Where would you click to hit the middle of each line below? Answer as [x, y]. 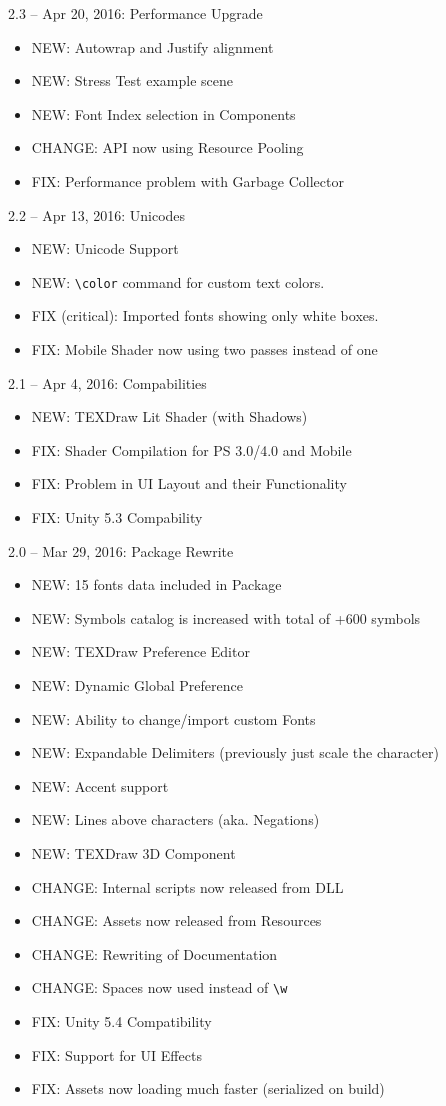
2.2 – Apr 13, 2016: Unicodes [97, 214]
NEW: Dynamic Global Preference [137, 684]
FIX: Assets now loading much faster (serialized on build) [208, 1088]
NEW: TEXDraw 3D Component [133, 852]
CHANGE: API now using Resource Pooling [167, 147]
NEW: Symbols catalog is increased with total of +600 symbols [226, 617]
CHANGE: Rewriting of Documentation [154, 953]
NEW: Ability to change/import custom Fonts [173, 718]
